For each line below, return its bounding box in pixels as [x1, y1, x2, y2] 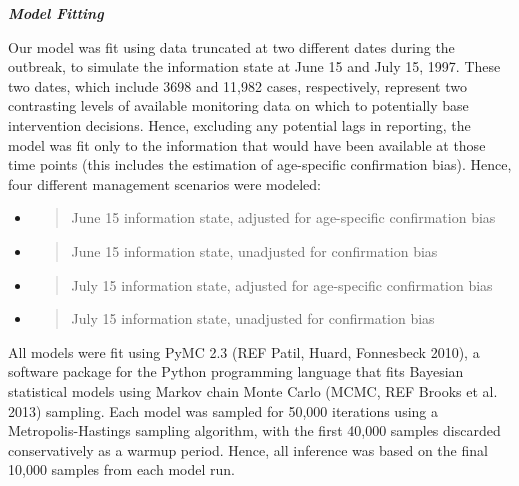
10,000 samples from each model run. [8, 459, 235, 480]
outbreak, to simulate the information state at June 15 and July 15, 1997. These [8, 56, 501, 77]
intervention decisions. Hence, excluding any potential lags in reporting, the [8, 114, 471, 135]
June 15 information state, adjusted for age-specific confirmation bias [71, 207, 496, 228]
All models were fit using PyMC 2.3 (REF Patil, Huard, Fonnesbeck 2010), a [8, 341, 480, 362]
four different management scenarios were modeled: [8, 173, 321, 194]
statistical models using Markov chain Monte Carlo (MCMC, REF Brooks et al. [8, 380, 498, 401]
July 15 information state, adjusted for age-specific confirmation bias [71, 274, 493, 295]
